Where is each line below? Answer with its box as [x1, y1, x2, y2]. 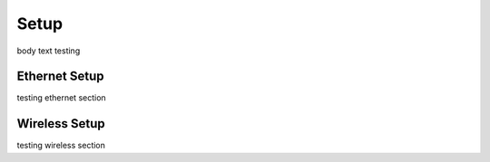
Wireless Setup [16, 116, 105, 131]
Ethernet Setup [16, 69, 104, 84]
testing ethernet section [16, 92, 106, 103]
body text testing [16, 45, 81, 56]
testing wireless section [16, 140, 106, 151]
